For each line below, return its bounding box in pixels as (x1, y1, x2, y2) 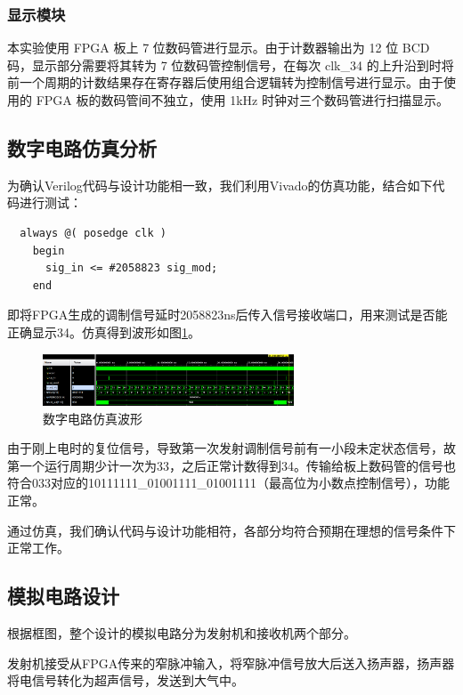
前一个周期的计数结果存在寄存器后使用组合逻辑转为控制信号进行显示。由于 (7, 73, 443, 92)
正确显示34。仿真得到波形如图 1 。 (7, 322, 200, 341)
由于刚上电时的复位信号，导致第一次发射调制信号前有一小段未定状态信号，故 (7, 439, 456, 457)
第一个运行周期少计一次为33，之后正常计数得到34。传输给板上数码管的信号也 (7, 456, 456, 474)
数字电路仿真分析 (7, 133, 157, 161)
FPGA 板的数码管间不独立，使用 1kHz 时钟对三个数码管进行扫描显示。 (36, 91, 449, 109)
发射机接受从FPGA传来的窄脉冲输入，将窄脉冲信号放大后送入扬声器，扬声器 (7, 653, 455, 672)
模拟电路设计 (7, 582, 119, 610)
